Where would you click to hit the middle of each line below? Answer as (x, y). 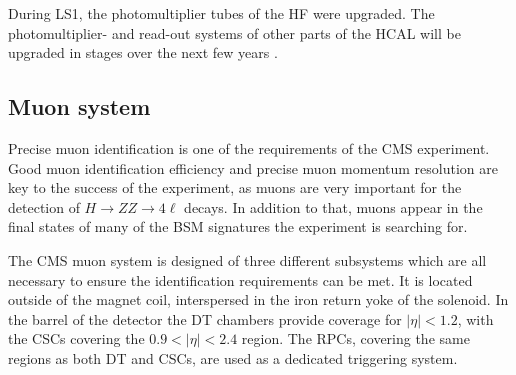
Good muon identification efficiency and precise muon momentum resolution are (253, 167)
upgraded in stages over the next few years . (143, 52)
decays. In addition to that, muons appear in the (333, 206)
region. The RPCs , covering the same (355, 338)
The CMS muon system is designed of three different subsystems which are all (247, 259)
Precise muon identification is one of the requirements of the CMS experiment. (249, 147)
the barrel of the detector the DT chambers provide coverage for (205, 318)
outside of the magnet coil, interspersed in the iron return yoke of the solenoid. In (258, 299)
